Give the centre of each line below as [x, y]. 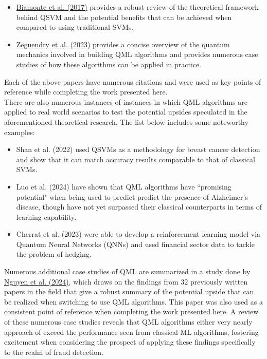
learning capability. [46, 216]
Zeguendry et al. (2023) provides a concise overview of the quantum [123, 44]
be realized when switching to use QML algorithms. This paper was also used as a [133, 301]
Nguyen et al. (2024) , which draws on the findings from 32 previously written [126, 281]
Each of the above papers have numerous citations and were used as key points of [133, 81]
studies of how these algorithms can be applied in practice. [109, 64]
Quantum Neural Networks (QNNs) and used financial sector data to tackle [135, 244]
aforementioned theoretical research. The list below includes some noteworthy [126, 121]
